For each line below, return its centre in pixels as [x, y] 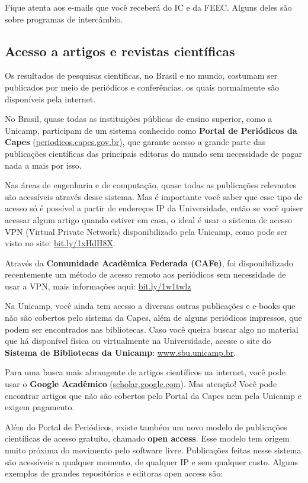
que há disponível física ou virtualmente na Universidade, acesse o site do [138, 341]
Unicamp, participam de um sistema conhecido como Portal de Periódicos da [151, 130]
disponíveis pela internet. [50, 99]
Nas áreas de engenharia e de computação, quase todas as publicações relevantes [151, 185]
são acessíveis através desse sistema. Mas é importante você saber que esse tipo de [154, 196]
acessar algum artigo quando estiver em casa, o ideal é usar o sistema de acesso [148, 219]
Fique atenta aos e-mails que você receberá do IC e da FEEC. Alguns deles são [148, 7]
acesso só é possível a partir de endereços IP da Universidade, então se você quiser [154, 208]
